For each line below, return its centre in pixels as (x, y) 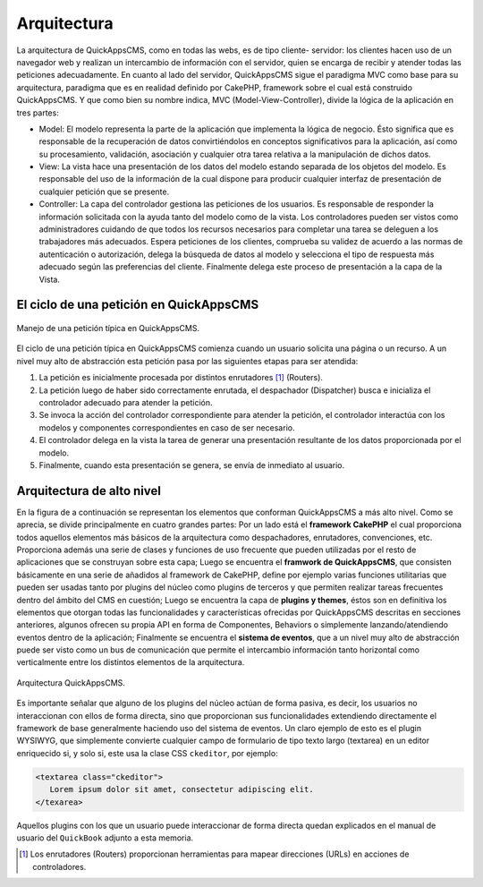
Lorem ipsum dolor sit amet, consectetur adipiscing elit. (182, 789)
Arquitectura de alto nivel (89, 491)
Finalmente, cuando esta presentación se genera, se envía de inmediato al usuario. (191, 465)
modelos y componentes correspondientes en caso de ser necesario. (167, 427)
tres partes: (38, 113)
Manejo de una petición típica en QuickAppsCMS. (108, 328)
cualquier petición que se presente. (104, 192)
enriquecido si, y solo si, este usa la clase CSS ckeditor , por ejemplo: (147, 753)
